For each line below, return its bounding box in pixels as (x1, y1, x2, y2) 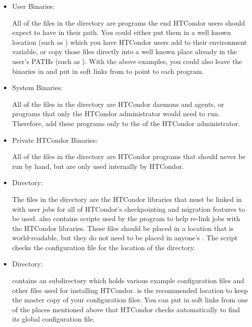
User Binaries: (12, 1, 55, 11)
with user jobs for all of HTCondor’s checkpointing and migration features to (12, 203, 245, 214)
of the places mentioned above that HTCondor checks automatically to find (12, 304, 240, 314)
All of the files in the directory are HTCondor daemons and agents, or (12, 98, 224, 109)
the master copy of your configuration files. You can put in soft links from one (12, 294, 248, 305)
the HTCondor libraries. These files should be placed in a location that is (12, 223, 234, 233)
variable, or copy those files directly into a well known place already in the (12, 46, 237, 57)
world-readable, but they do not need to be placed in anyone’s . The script (12, 232, 238, 243)
